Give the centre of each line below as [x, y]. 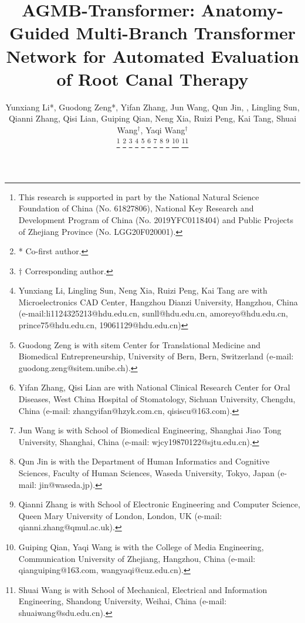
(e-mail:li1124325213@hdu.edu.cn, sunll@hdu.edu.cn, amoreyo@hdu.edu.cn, [153, 313]
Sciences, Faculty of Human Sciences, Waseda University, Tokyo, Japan [147, 473]
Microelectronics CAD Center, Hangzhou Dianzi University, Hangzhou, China [158, 302]
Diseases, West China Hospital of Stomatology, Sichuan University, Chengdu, [157, 399]
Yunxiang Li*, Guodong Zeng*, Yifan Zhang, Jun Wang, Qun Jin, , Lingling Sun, [152, 107]
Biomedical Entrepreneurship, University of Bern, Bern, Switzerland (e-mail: [156, 356]
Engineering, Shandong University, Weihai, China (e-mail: [123, 601]
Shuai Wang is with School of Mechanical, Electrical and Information [143, 589]
